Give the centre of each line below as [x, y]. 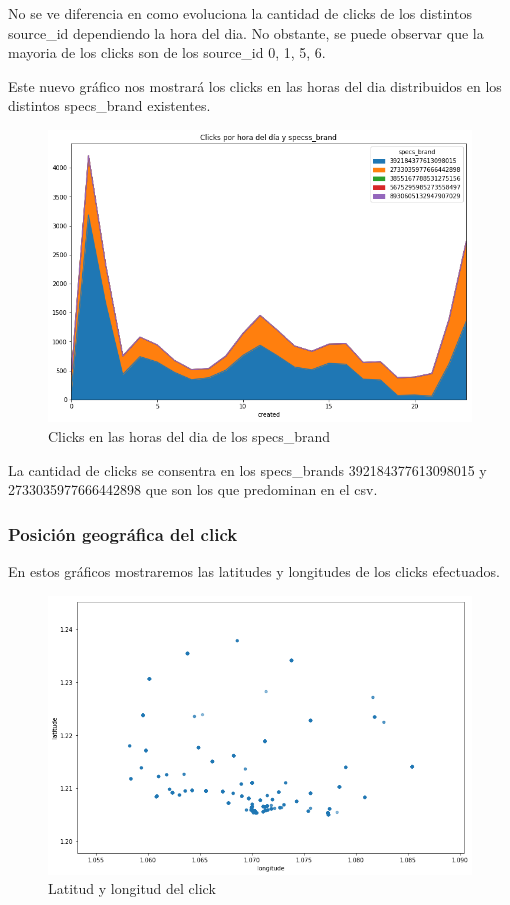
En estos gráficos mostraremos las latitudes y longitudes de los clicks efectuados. [254, 571]
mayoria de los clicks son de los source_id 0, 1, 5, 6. [167, 52]
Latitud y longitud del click [132, 888]
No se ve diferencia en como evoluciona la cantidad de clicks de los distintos [240, 13]
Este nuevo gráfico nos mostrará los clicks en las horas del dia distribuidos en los [255, 85]
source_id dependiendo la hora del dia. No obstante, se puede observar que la [246, 32]
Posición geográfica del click [123, 533]
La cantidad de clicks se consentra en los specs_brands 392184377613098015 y [247, 469]
